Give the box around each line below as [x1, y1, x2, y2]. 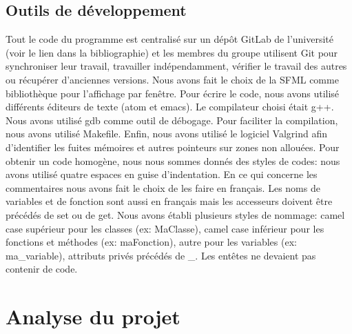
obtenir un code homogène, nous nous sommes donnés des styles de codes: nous [6, 153, 340, 168]
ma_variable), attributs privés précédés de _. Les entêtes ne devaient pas [6, 248, 316, 262]
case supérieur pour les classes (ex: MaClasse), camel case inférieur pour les [6, 221, 324, 235]
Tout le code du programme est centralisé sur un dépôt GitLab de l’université [6, 32, 334, 46]
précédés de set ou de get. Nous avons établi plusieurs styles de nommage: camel [6, 207, 345, 222]
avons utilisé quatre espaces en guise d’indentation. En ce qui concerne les [6, 167, 318, 181]
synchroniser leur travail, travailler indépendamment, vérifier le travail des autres [6, 59, 347, 73]
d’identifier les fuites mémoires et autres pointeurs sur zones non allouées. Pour [6, 139, 340, 154]
